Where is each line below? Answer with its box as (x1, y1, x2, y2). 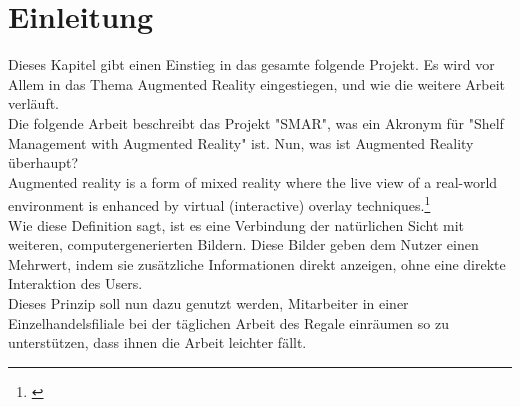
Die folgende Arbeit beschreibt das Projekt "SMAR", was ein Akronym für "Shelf (8, 112, 504, 133)
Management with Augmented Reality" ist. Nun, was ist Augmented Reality (8, 132, 474, 153)
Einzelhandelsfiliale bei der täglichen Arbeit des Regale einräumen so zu (8, 312, 449, 333)
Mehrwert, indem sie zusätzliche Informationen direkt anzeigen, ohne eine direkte (8, 253, 506, 274)
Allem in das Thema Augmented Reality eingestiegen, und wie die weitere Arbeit (8, 73, 505, 94)
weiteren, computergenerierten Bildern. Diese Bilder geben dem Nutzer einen (8, 234, 479, 255)
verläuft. (8, 93, 60, 114)
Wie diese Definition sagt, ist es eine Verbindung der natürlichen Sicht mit (8, 214, 465, 235)
